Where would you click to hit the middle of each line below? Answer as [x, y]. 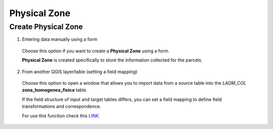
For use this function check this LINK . [61, 115]
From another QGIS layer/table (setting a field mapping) [80, 72]
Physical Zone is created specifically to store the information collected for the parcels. [112, 60]
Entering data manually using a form [60, 39]
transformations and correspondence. [61, 106]
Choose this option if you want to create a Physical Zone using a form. [96, 51]
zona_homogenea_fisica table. [55, 90]
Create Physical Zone [46, 27]
